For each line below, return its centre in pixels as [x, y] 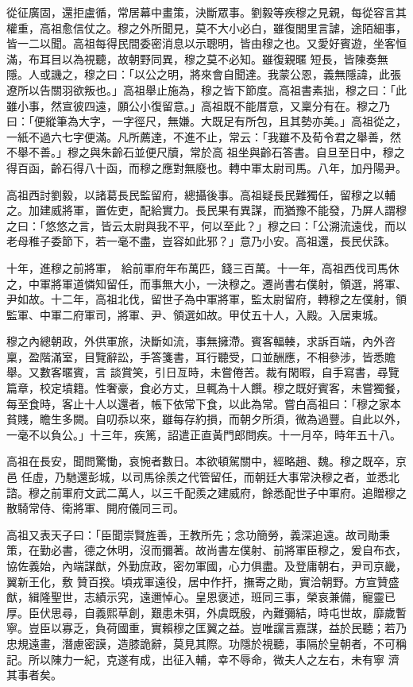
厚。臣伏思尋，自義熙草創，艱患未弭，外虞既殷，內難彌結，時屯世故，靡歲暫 [206, 612]
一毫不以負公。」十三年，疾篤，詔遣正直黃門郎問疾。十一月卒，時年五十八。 [204, 434]
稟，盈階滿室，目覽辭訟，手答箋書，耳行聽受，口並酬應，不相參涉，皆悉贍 [201, 356]
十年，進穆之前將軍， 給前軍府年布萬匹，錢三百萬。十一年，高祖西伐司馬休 [203, 267]
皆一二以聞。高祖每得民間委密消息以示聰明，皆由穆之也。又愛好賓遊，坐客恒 [206, 43]
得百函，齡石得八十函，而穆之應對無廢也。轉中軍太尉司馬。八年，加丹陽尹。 [206, 167]
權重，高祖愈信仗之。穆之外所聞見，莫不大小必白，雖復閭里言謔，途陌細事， [206, 27]
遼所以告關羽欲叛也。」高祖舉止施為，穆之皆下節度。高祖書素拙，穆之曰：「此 [206, 89]
